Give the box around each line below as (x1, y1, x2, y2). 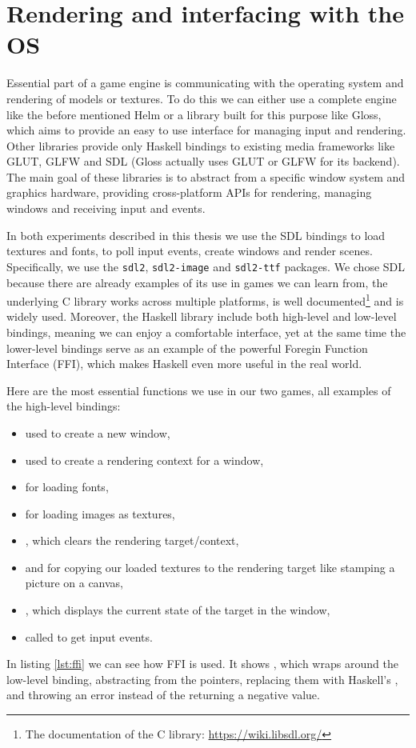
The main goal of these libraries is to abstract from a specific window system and (6, 168, 406, 185)
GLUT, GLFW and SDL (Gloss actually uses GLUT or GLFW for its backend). (6, 153, 400, 170)
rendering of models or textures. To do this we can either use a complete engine (6, 90, 397, 106)
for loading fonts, (25, 478, 109, 495)
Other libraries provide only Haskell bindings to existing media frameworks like (6, 137, 395, 154)
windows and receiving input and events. (6, 200, 206, 217)
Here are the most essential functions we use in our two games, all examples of (6, 382, 391, 398)
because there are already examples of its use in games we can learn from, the (6, 274, 388, 290)
